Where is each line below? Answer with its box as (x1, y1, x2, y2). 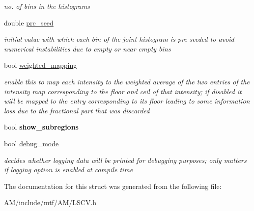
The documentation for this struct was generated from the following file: (4, 181, 222, 191)
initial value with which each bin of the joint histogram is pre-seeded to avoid (4, 34, 234, 44)
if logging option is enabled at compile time (4, 164, 133, 175)
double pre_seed (4, 17, 54, 27)
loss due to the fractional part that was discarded (4, 105, 150, 115)
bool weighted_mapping (4, 60, 77, 70)
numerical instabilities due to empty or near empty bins (4, 43, 171, 53)
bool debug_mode (4, 138, 59, 148)
